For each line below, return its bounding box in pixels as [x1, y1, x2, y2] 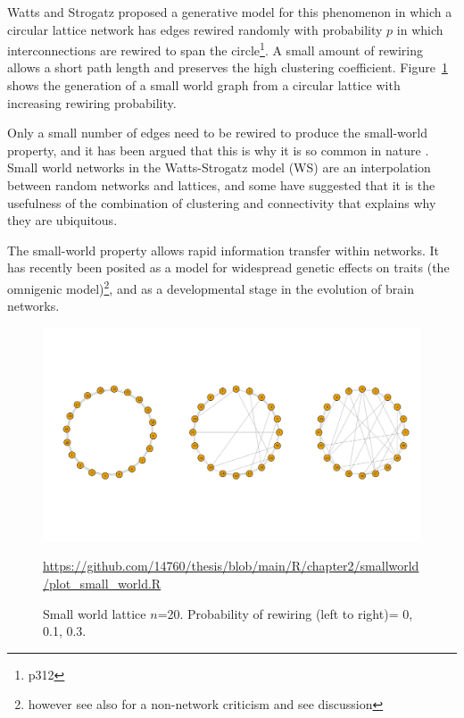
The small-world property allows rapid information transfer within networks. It [7, 240, 440, 259]
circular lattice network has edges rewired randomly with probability [7, 20, 383, 38]
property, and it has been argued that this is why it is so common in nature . [7, 140, 429, 159]
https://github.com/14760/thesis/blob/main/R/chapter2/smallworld [43, 556, 419, 575]
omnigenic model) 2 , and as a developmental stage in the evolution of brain [7, 276, 414, 297]
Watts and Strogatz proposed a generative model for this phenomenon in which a [7, 3, 452, 21]
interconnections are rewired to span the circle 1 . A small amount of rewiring [7, 38, 424, 59]
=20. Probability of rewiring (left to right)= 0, [157, 604, 413, 622]
